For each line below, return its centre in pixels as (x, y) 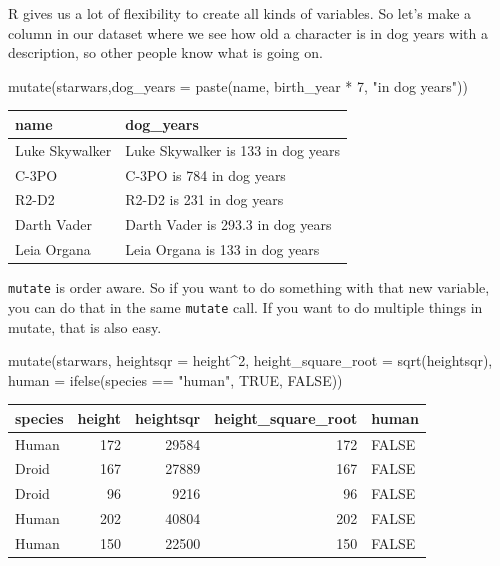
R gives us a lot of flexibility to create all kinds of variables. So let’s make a (240, 13)
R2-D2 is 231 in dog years (204, 199)
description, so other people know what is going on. (165, 52)
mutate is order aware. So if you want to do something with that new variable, (249, 287)
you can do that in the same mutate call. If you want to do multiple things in (245, 306)
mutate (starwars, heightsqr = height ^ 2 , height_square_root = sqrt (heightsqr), (250, 360)
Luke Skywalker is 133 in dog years (232, 149)
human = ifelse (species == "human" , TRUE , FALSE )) (175, 379)
